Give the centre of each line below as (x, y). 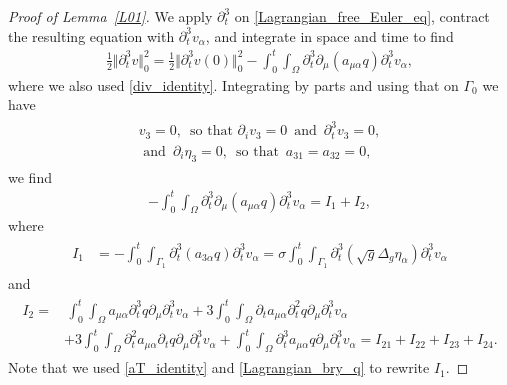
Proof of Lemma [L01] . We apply (110, 16)
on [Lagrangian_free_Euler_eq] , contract (362, 16)
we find (30, 176)
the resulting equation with (91, 35)
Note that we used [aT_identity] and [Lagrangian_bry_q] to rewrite (219, 367)
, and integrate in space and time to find (329, 35)
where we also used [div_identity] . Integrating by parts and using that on (233, 84)
